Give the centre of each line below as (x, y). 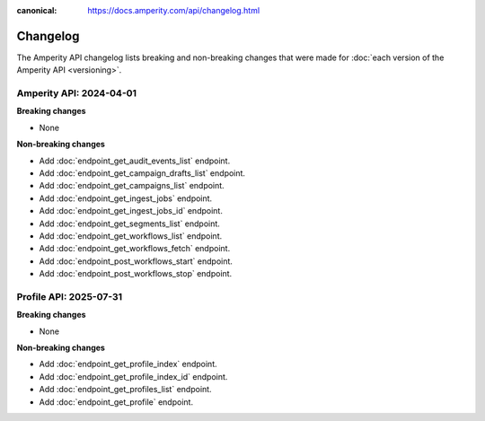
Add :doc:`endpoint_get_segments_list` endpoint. (129, 224)
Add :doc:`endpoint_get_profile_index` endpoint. (128, 364)
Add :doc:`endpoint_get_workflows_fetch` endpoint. (135, 249)
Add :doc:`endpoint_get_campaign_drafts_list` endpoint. (142, 173)
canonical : (37, 10)
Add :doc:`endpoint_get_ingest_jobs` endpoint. (126, 198)
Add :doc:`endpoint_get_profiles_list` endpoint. (125, 390)
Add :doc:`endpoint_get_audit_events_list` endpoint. (135, 161)
